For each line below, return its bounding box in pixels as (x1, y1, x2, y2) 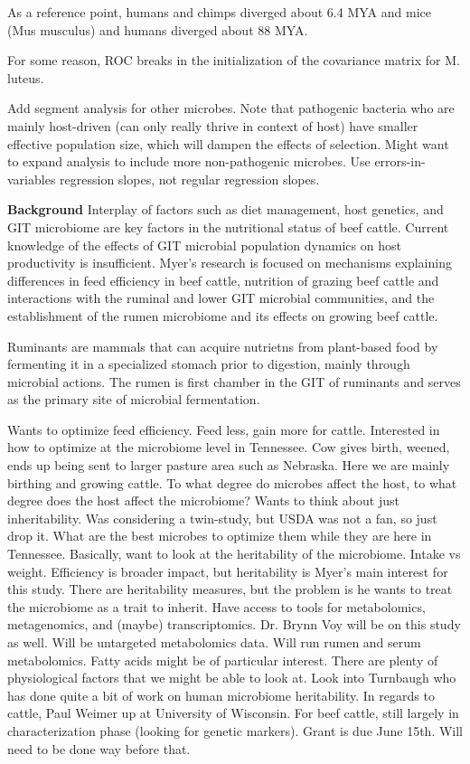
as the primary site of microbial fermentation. (7, 390, 260, 409)
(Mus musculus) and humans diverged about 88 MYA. (7, 20, 308, 39)
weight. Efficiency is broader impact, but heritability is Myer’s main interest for (7, 561, 448, 580)
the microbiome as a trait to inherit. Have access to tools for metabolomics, (7, 597, 426, 616)
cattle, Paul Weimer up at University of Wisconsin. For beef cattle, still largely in (7, 703, 459, 722)
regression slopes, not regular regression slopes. (60, 169, 320, 188)
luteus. (7, 68, 44, 87)
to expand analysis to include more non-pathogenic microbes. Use (7, 152, 371, 171)
